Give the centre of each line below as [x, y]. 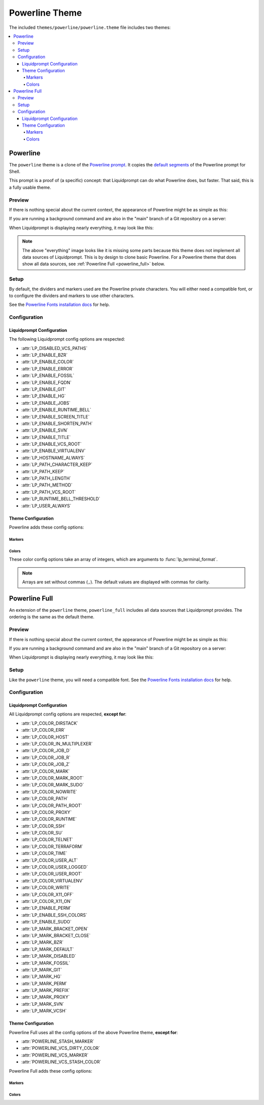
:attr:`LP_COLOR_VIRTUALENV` [53, 880]
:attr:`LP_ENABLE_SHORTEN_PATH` [57, 423]
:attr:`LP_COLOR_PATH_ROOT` [52, 806]
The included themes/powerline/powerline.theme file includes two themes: [90, 27]
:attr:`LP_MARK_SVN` [43, 1004]
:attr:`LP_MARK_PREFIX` [46, 990]
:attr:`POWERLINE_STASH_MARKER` [58, 1041]
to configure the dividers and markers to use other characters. [72, 296]
